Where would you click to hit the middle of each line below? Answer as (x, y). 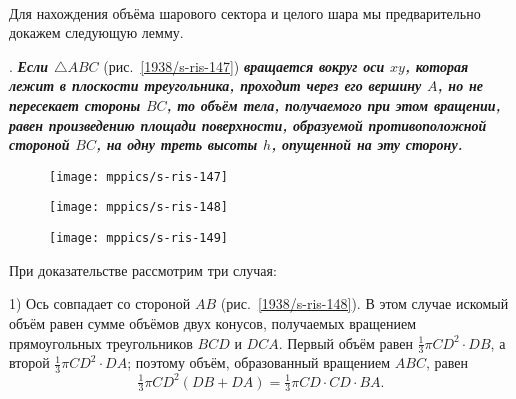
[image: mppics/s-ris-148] (138, 207)
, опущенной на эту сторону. (367, 144)
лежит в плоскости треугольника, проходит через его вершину (215, 85)
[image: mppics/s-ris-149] (138, 238)
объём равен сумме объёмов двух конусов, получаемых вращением (213, 322)
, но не (460, 85)
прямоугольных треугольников (101, 342)
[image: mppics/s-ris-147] (138, 176)
